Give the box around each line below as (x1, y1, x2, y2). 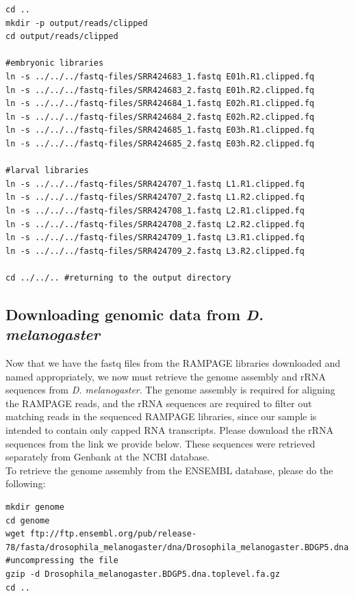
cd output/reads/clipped (5, 31, 118, 42)
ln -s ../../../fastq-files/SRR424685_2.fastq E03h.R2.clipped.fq (5, 138, 315, 148)
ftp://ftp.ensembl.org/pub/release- (29, 529, 197, 539)
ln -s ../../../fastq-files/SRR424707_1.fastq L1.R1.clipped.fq (5, 179, 305, 189)
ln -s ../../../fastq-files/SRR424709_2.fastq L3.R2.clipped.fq (5, 246, 305, 256)
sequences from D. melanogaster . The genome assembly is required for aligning (5, 383, 335, 397)
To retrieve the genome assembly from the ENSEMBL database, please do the (5, 463, 333, 477)
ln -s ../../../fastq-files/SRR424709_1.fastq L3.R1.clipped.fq (5, 233, 305, 243)
